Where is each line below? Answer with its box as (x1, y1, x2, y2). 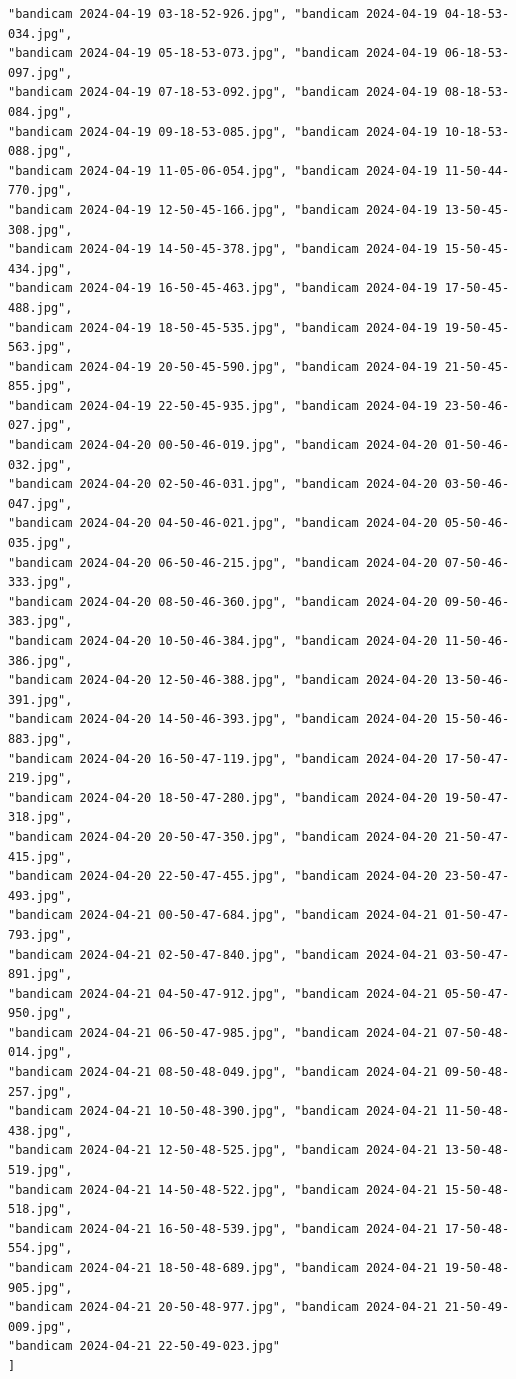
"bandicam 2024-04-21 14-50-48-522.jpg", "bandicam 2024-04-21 (8, 1182, 438, 1197)
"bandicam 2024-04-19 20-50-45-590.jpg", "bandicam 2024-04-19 (8, 359, 438, 374)
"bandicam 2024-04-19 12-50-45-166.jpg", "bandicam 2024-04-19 (8, 202, 438, 217)
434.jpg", (8, 261, 73, 276)
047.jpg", (8, 496, 73, 511)
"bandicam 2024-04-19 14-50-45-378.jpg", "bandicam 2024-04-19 (8, 242, 438, 257)
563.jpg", (8, 340, 73, 355)
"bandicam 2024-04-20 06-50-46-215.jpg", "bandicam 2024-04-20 (8, 555, 438, 570)
